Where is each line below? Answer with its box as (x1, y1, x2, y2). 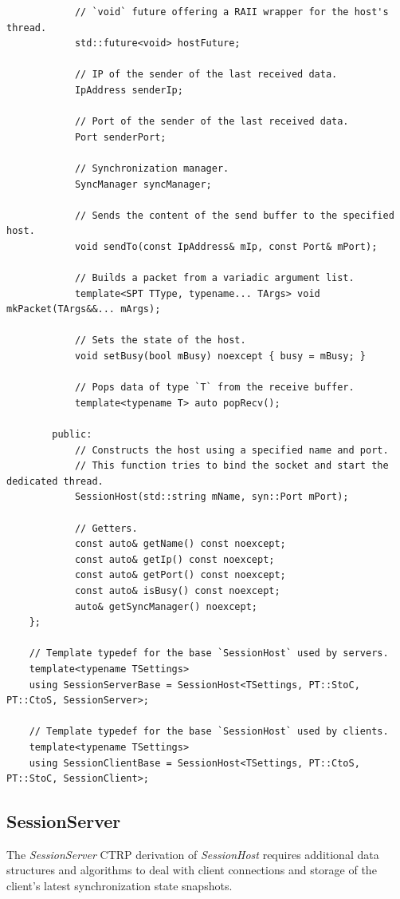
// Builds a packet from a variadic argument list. (74, 272, 355, 284)
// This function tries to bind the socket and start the (74, 460, 389, 472)
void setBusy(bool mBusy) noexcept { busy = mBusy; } (74, 350, 367, 362)
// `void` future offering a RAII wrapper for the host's (74, 6, 389, 18)
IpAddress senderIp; (74, 84, 183, 96)
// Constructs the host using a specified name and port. (74, 444, 389, 456)
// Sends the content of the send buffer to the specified (74, 209, 394, 221)
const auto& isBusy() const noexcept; (74, 584, 280, 596)
